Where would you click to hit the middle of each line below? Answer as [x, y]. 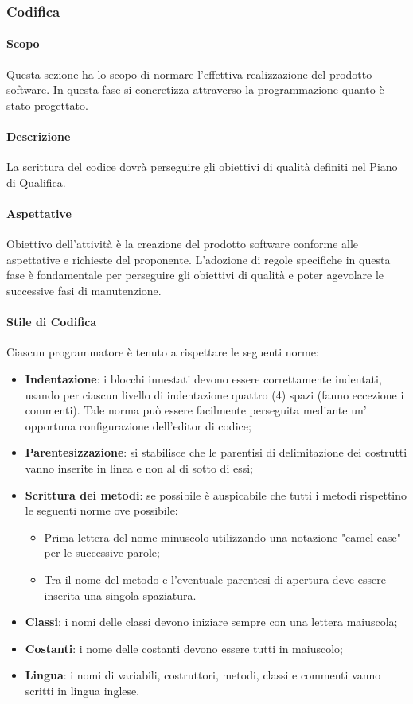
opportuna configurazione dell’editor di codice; [138, 425]
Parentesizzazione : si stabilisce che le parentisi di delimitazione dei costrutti [216, 452]
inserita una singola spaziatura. [120, 595]
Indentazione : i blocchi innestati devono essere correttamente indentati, [203, 378]
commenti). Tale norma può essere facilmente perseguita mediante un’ [196, 410]
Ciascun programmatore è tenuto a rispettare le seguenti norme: [163, 352]
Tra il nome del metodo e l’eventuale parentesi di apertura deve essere [215, 579]
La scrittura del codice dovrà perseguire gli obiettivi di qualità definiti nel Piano [202, 167]
